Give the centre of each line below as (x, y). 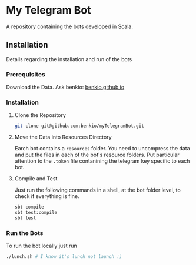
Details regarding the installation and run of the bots (69, 59)
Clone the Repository (40, 115)
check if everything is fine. (47, 196)
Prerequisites (26, 74)
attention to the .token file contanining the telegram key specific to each (102, 161)
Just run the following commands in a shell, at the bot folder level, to (97, 190)
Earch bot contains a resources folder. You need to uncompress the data (102, 149)
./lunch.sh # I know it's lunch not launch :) (64, 257)
